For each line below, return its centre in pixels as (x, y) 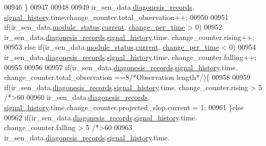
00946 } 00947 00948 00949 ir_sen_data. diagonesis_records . (99, 7)
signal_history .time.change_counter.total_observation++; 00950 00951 (116, 17)
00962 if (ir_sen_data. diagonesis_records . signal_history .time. (100, 117)
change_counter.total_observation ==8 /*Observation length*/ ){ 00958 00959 (127, 77)
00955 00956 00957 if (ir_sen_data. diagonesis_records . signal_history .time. (121, 67)
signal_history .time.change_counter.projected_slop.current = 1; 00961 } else (124, 107)
